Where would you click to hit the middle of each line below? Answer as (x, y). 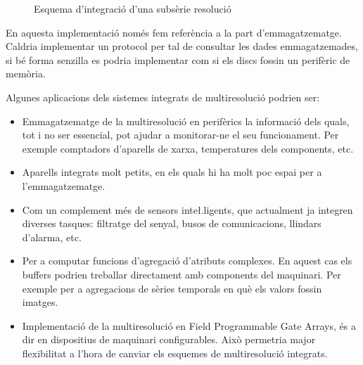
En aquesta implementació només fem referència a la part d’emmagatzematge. (174, 32)
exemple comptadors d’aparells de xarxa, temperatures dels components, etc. (188, 148)
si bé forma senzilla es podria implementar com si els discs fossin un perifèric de (178, 59)
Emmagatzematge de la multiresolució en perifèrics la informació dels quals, (186, 121)
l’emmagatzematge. (64, 185)
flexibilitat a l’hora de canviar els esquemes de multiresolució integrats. (175, 353)
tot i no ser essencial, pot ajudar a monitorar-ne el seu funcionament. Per (180, 135)
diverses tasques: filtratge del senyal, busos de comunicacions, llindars (172, 223)
